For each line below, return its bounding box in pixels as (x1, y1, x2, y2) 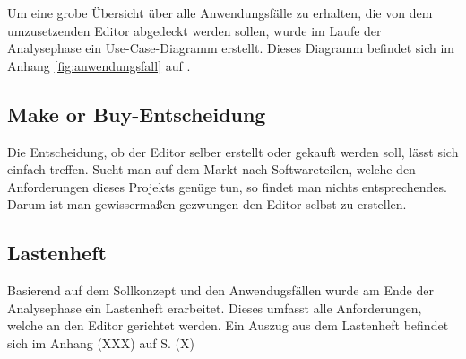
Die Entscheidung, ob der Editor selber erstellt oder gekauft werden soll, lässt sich (7, 142, 459, 161)
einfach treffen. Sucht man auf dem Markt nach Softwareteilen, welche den (7, 160, 416, 179)
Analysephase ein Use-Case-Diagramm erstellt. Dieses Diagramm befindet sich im (7, 39, 455, 57)
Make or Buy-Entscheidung (7, 100, 266, 127)
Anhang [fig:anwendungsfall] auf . (7, 56, 191, 74)
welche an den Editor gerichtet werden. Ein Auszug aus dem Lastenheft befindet (7, 316, 449, 335)
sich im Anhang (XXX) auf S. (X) (7, 333, 194, 352)
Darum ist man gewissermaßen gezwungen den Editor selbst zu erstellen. (7, 195, 407, 214)
